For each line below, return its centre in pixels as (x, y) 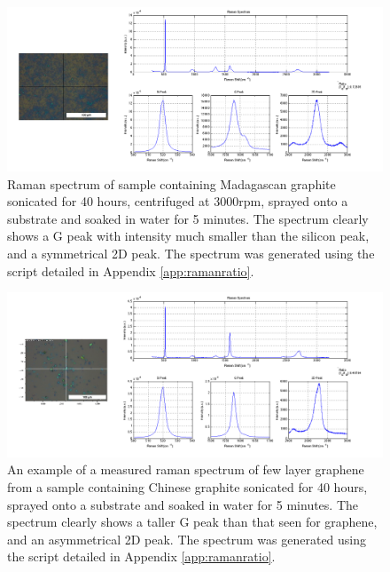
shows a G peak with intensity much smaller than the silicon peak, (188, 236)
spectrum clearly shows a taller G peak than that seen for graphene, (192, 522)
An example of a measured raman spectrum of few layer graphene (186, 469)
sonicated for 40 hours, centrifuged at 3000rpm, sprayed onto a (178, 201)
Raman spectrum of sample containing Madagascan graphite (172, 183)
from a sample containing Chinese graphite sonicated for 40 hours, (187, 486)
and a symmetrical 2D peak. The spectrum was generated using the (191, 254)
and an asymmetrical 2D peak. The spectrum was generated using (187, 539)
